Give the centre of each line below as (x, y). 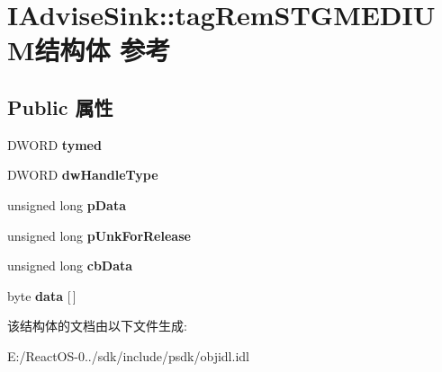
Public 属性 (60, 106)
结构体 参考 (103, 50)
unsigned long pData (67, 204)
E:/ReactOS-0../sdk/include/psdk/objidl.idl (128, 355)
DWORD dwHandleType (83, 175)
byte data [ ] (42, 295)
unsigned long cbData (70, 266)
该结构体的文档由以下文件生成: (97, 326)
